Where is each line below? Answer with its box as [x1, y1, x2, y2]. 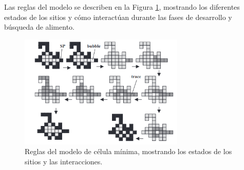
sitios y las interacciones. [25, 156, 103, 167]
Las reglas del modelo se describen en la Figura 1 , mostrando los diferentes [4, 2, 240, 12]
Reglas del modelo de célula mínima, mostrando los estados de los [25, 146, 232, 157]
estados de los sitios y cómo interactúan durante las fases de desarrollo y [4, 11, 232, 22]
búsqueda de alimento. [4, 22, 74, 32]
